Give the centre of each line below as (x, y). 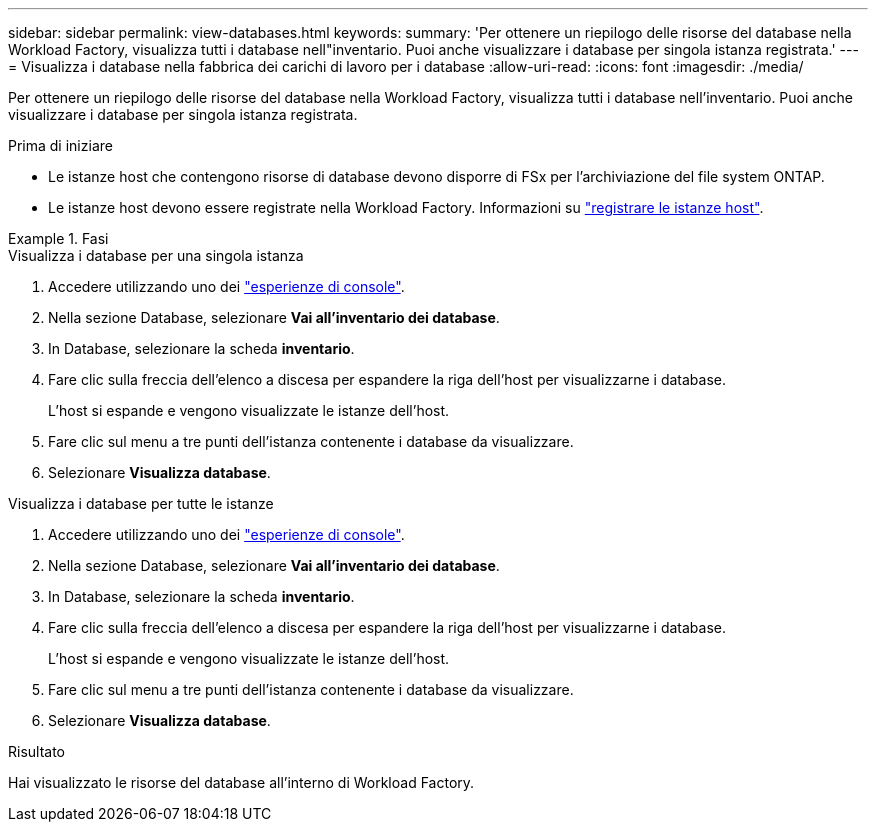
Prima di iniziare (60, 145)
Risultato (37, 751)
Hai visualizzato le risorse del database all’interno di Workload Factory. (241, 782)
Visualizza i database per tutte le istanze (141, 503)
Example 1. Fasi (58, 238)
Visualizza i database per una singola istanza (156, 255)
